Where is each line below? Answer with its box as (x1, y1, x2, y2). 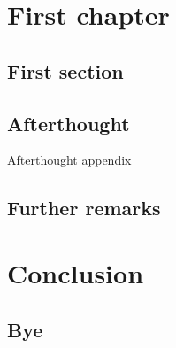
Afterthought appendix (7, 151, 132, 169)
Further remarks (7, 194, 161, 221)
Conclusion (7, 254, 144, 290)
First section (7, 57, 124, 84)
